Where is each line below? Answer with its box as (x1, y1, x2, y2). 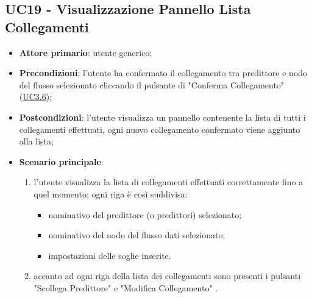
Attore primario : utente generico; (19, 46, 152, 59)
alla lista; (19, 135, 54, 147)
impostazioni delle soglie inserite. (48, 249, 171, 261)
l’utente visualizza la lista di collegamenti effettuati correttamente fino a (34, 176, 303, 188)
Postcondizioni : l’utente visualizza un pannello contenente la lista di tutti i (19, 110, 306, 123)
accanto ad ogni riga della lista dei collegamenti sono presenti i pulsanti (34, 269, 301, 282)
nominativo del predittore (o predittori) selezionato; (48, 208, 242, 221)
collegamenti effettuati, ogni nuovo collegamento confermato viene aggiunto (19, 122, 300, 135)
